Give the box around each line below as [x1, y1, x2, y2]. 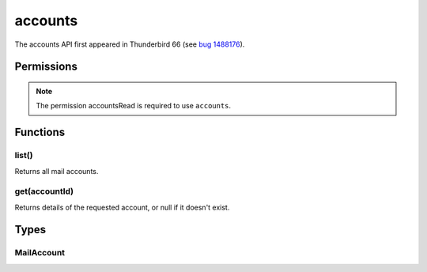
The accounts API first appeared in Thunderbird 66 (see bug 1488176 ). [14, 40, 245, 49]
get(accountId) [14, 186, 74, 197]
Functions [14, 126, 66, 139]
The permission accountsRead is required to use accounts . [36, 101, 232, 111]
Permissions [14, 60, 78, 74]
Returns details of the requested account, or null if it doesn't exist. [14, 202, 230, 212]
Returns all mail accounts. [14, 166, 99, 176]
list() [14, 150, 33, 161]
